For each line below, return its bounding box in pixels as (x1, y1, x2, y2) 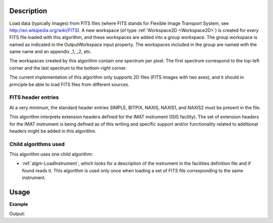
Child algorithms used (9, 140, 65, 147)
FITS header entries (9, 94, 59, 101)
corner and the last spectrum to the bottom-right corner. (9, 65, 127, 71)
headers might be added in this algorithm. (9, 128, 97, 134)
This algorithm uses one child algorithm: (9, 151, 93, 157)
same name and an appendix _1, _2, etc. (9, 49, 92, 55)
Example (9, 201, 28, 207)
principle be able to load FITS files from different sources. (9, 81, 130, 87)
